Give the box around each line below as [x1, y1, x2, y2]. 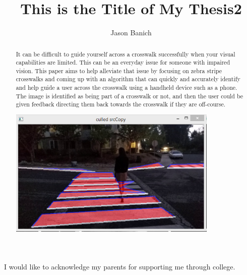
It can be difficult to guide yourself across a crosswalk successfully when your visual [16, 49, 235, 58]
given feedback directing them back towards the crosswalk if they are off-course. [16, 100, 226, 108]
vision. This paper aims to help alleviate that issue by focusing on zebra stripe [16, 66, 222, 75]
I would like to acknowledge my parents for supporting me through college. [4, 261, 235, 271]
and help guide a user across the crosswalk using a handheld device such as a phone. [16, 83, 237, 92]
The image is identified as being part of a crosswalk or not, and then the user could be [16, 91, 243, 100]
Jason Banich [110, 27, 152, 38]
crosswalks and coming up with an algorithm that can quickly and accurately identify [16, 75, 240, 83]
